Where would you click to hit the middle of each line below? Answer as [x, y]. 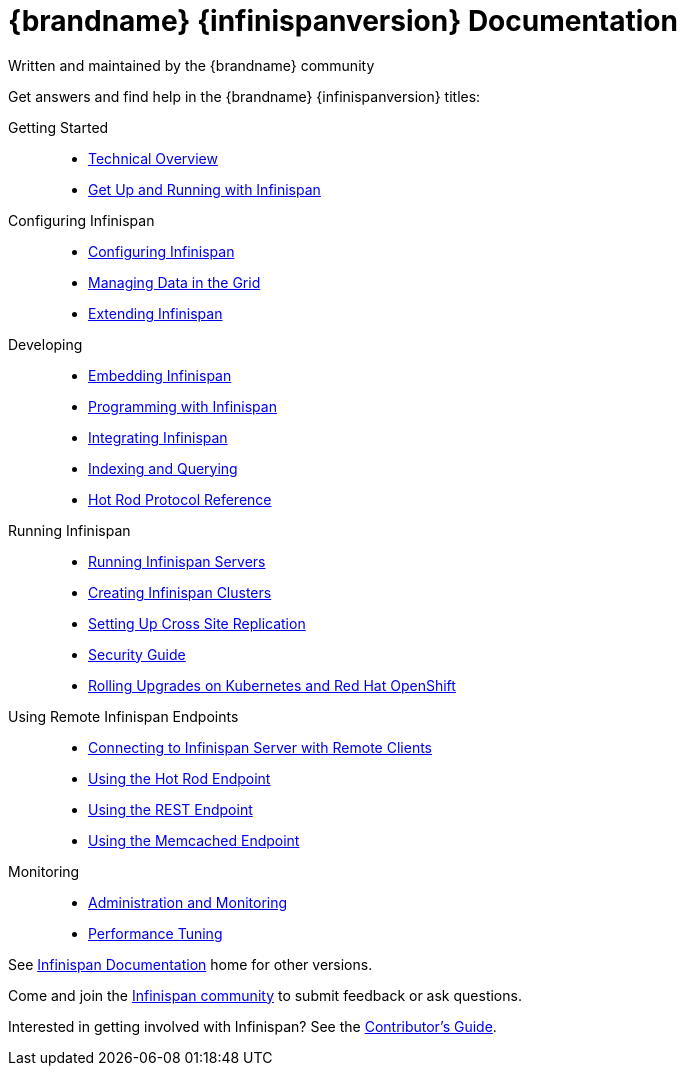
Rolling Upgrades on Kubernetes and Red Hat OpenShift [272, 685]
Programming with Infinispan [182, 406]
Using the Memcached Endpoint [194, 840]
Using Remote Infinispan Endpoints [123, 716]
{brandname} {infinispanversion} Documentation [343, 21]
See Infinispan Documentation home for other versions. [190, 964]
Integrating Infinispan [158, 437]
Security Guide [137, 654]
